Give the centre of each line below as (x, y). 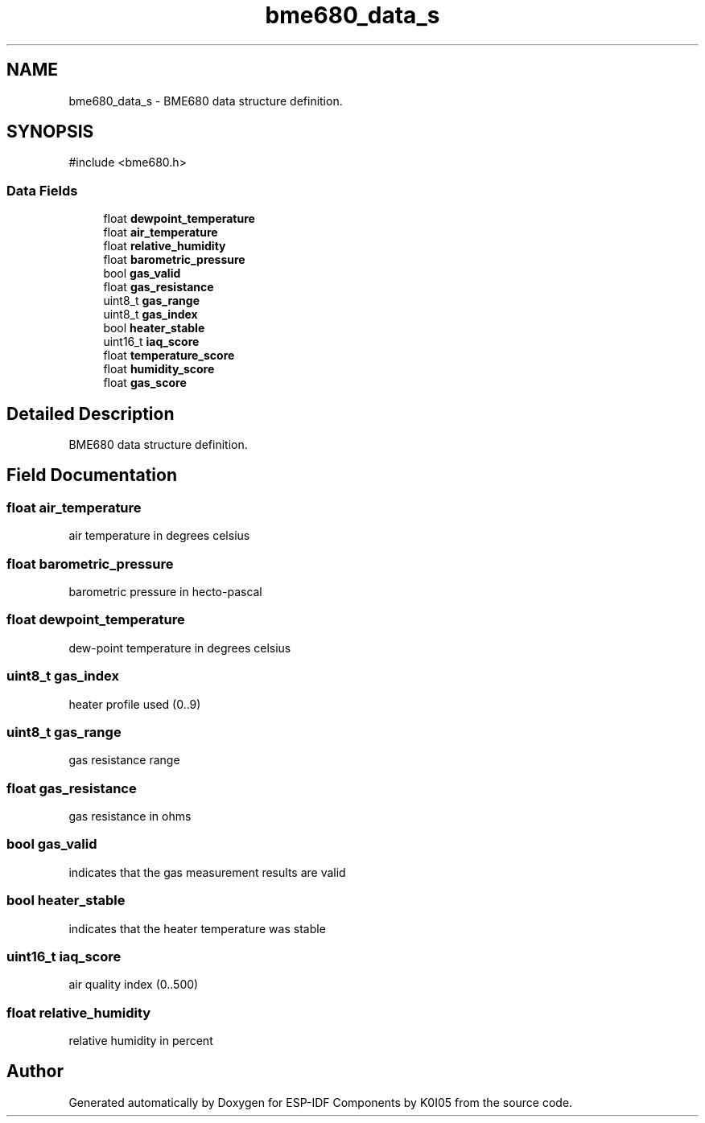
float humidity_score (159, 369)
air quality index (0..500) (134, 985)
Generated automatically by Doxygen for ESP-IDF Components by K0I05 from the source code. (321, 1102)
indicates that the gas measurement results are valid (207, 872)
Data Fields (42, 190)
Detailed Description (91, 413)
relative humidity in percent (141, 1041)
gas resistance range (124, 760)
